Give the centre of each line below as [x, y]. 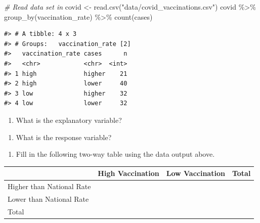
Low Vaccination [196, 173]
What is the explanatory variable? [69, 120]
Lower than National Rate [48, 198]
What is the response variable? [64, 137]
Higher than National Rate [49, 186]
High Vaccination [128, 173]
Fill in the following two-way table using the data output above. [115, 154]
